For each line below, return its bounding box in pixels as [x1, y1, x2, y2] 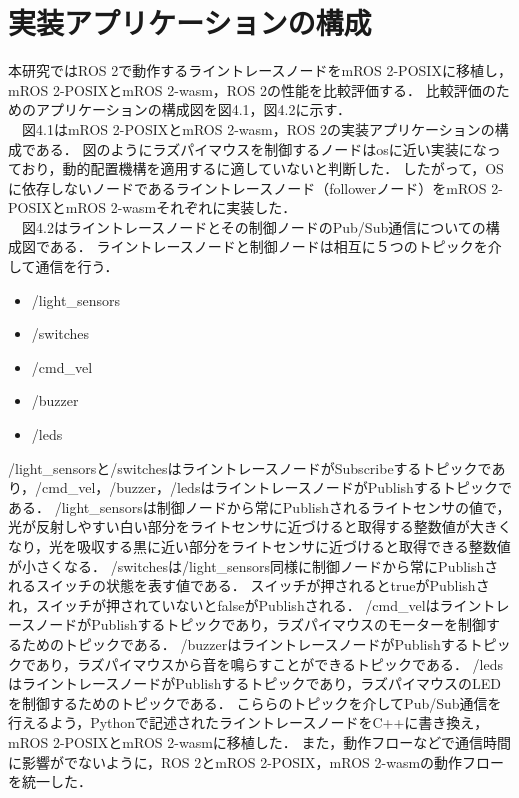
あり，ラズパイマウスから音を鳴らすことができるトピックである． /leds [35, 653, 503, 674]
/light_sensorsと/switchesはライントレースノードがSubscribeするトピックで [8, 457, 492, 478]
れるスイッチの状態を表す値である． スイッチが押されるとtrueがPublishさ [8, 575, 490, 596]
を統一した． [8, 771, 92, 792]
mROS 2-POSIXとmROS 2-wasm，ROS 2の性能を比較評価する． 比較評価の [8, 79, 496, 100]
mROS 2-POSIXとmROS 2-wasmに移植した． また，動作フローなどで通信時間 [8, 731, 511, 752]
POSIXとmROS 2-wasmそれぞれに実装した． [8, 197, 297, 218]
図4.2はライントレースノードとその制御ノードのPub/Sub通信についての [21, 216, 486, 237]
